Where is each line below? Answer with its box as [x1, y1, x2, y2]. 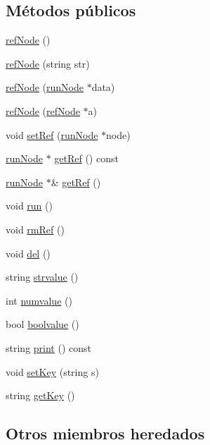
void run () [6, 198, 53, 213]
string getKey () [6, 388, 75, 403]
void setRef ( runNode [6, 127, 98, 142]
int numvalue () [6, 293, 72, 307]
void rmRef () [6, 221, 65, 236]
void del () [6, 245, 51, 260]
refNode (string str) [6, 56, 90, 71]
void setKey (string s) [6, 364, 99, 379]
